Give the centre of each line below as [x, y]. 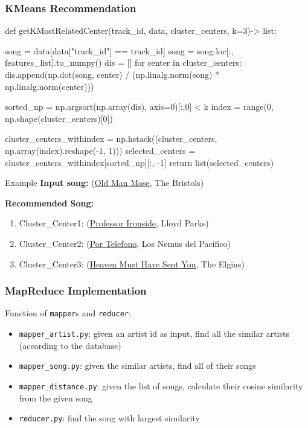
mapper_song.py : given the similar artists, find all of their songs [137, 366]
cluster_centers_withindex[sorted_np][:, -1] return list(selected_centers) [140, 162]
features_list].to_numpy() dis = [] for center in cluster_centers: [123, 62]
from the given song [56, 398]
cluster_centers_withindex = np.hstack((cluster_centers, [111, 139]
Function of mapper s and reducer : [68, 313]
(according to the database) [70, 345]
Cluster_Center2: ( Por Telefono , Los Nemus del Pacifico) [125, 243]
